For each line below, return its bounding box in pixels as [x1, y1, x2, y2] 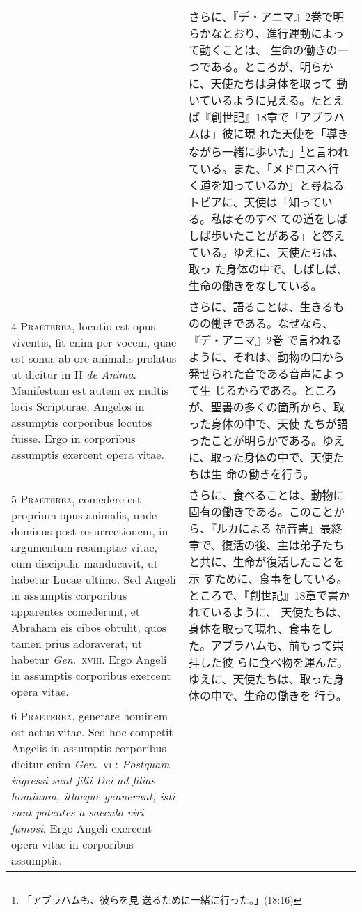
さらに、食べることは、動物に [189, 487, 345, 503]
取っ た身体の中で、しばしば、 [189, 261, 348, 278]
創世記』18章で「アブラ [211, 109, 333, 125]
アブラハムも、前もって [211, 637, 333, 654]
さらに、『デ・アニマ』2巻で [189, 8, 333, 24]
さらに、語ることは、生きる [189, 298, 333, 315]
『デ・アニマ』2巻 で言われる [189, 332, 343, 349]
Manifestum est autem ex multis [11, 381, 169, 398]
